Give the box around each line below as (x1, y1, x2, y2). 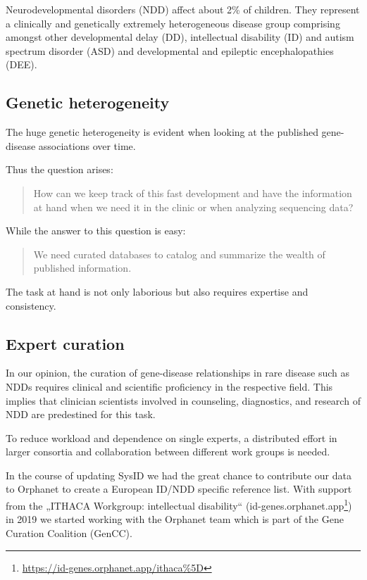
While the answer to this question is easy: (6, 223, 186, 238)
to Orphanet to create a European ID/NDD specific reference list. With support (6, 481, 352, 496)
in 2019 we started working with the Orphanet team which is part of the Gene (6, 512, 344, 527)
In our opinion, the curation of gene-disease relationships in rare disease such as (6, 365, 350, 380)
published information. (33, 260, 132, 275)
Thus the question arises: (6, 162, 113, 177)
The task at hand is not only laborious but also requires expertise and (6, 284, 309, 298)
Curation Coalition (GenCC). (6, 525, 132, 540)
